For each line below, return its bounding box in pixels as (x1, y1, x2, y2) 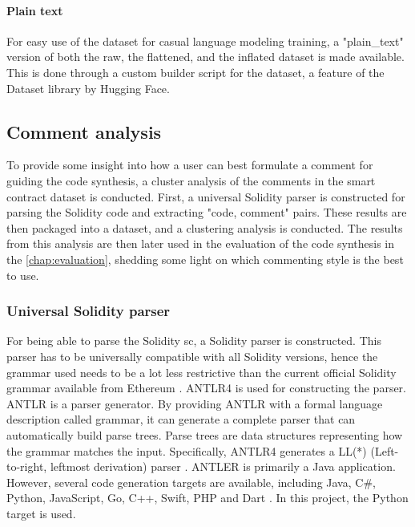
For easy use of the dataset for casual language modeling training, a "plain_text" (6, 32, 404, 49)
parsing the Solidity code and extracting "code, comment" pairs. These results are (6, 204, 407, 221)
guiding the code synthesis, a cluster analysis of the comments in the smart (6, 172, 376, 189)
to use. (6, 266, 39, 283)
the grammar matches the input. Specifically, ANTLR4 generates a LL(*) (6, 442, 367, 459)
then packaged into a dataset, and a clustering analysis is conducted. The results (6, 219, 403, 236)
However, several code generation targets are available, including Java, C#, (6, 473, 376, 490)
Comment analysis (6, 119, 162, 144)
